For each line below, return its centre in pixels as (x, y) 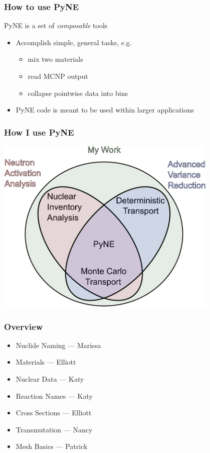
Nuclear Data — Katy (50, 379)
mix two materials (55, 59)
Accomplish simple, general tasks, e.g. (74, 42)
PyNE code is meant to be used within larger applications (105, 110)
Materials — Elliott (46, 362)
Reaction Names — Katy (54, 395)
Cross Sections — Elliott (54, 413)
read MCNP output (58, 76)
